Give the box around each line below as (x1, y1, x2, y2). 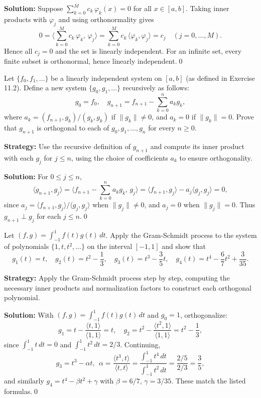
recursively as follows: (122, 82, 189, 93)
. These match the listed (171, 375, 246, 386)
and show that (162, 241, 206, 251)
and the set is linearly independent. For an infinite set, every (55, 45, 242, 56)
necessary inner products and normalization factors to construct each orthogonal (4, 282, 252, 293)
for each (37, 211, 61, 221)
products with (4, 14, 47, 24)
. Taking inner (186, 3, 229, 13)
